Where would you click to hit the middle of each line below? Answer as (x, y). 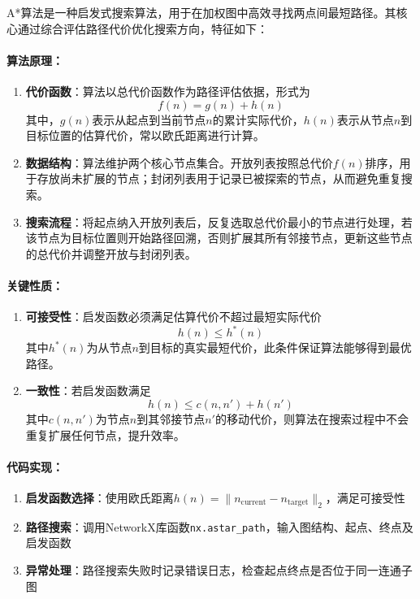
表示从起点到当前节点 (149, 119)
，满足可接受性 (365, 497)
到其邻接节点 (171, 419)
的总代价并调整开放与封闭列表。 (111, 253)
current (253, 503)
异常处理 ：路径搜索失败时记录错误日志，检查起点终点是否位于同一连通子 (219, 570)
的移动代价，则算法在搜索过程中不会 (312, 419)
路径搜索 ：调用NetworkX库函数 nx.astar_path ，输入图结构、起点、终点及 (219, 526)
